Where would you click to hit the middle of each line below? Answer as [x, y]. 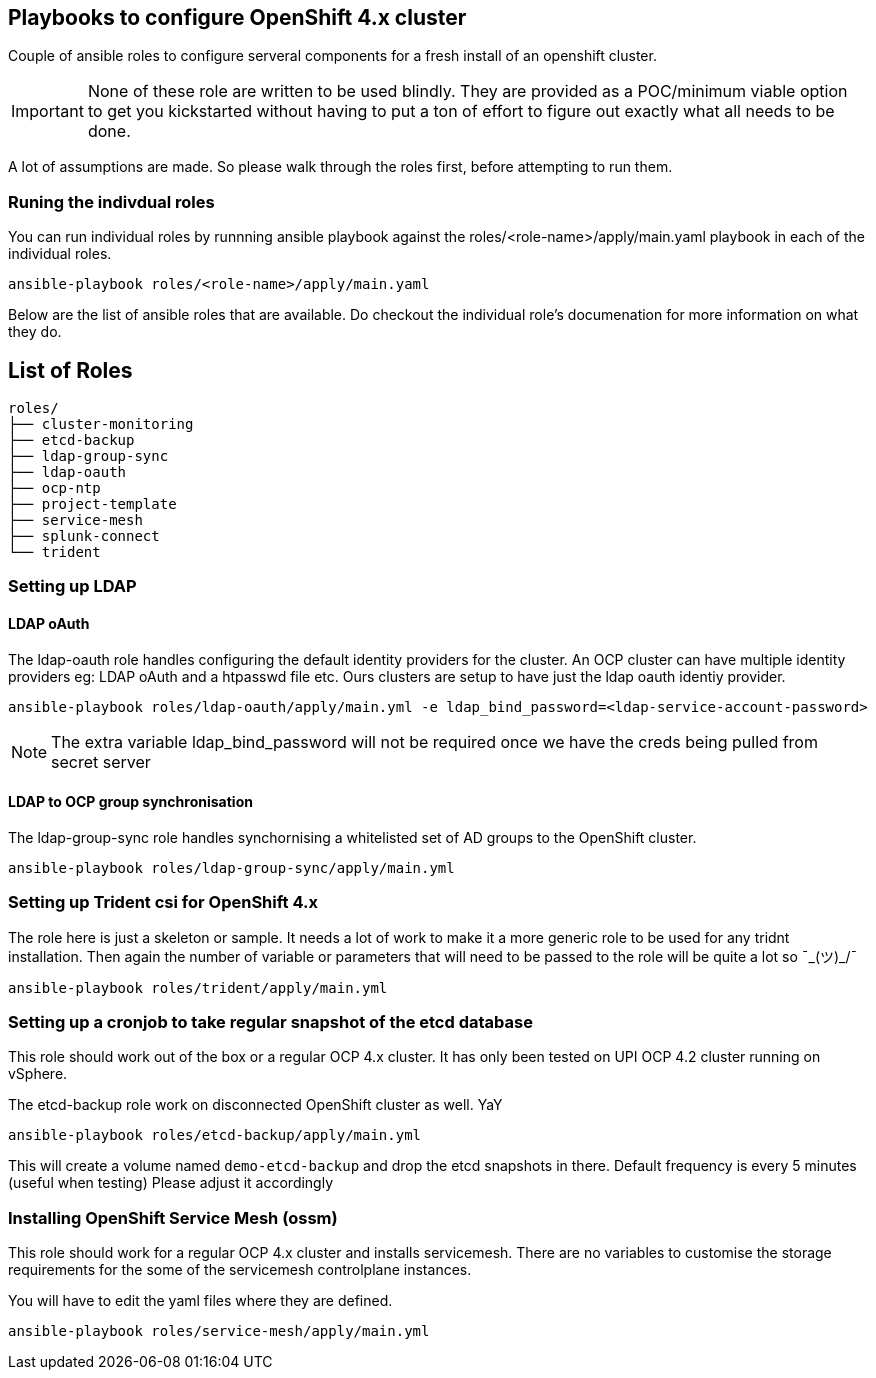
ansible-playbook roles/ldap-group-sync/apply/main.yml [231, 867]
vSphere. [38, 1074]
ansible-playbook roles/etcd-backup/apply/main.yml [215, 1135]
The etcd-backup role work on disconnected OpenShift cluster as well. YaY [255, 1105]
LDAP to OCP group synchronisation [130, 802]
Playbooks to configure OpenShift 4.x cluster [237, 17]
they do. [35, 332]
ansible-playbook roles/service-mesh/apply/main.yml [219, 1331]
